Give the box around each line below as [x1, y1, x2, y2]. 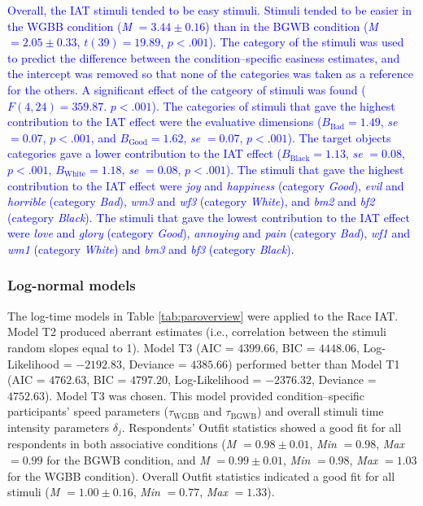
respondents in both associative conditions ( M [7, 435, 237, 452]
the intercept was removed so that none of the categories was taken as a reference [7, 65, 414, 82]
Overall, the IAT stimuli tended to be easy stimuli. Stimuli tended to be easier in [7, 2, 412, 18]
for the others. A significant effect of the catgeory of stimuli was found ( [7, 81, 366, 98]
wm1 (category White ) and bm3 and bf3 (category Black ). [7, 240, 294, 257]
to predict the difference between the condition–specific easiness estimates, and [7, 49, 400, 66]
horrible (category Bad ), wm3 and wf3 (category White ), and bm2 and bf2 [7, 193, 375, 210]
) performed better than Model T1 [228, 355, 400, 372]
